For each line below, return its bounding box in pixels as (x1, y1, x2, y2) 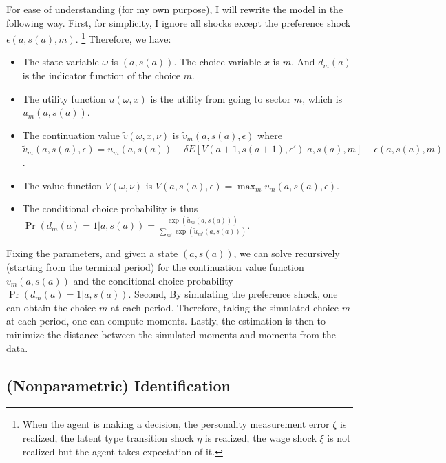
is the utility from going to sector (150, 91, 291, 105)
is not (327, 430, 351, 444)
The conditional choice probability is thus (22, 201, 198, 216)
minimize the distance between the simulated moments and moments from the (6, 327, 336, 341)
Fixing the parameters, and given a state (6, 246, 178, 260)
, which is (302, 91, 343, 105)
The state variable (22, 54, 99, 69)
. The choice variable (173, 54, 262, 69)
